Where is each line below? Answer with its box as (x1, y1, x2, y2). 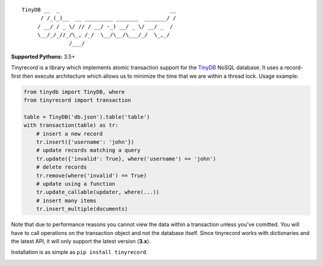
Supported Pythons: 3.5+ (11, 53, 75, 60)
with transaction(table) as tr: (23, 122, 119, 129)
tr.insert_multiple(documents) (36, 206, 128, 212)
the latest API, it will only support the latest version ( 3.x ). (11, 237, 151, 244)
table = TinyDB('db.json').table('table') (23, 114, 150, 120)
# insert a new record (36, 130, 103, 137)
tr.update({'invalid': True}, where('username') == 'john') (36, 155, 217, 162)
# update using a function (36, 181, 116, 188)
